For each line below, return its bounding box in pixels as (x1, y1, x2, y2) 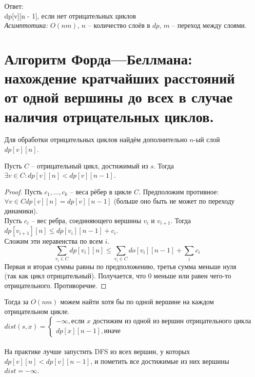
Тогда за (4, 296, 29, 307)
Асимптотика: (4, 20, 48, 30)
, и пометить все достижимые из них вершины (90, 356, 229, 366)
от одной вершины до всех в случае (4, 87, 233, 107)
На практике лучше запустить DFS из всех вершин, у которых (4, 346, 190, 356)
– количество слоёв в (88, 20, 150, 30)
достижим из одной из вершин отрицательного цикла (93, 318, 251, 325)
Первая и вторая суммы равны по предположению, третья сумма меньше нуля (4, 261, 236, 271)
